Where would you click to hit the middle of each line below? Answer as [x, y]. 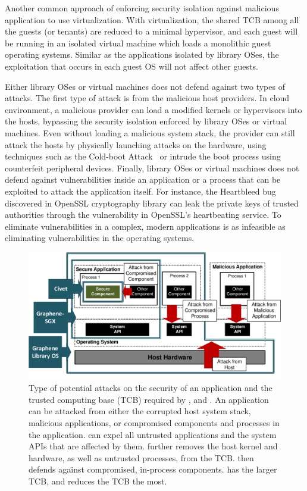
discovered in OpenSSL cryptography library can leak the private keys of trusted [152, 203]
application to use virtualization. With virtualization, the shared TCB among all [152, 19]
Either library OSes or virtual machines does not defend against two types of [145, 86]
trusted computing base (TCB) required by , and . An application [149, 399]
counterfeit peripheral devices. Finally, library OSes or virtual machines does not [152, 168]
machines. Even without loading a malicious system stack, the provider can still [150, 132]
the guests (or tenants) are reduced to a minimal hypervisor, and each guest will [151, 31]
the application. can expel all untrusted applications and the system [153, 434]
